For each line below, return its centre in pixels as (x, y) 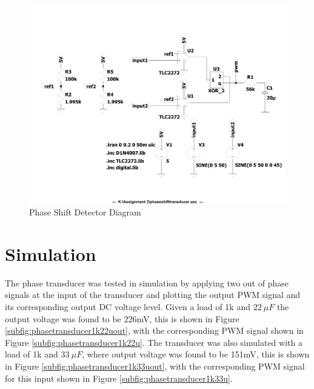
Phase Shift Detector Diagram (85, 212)
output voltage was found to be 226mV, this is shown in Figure (122, 318)
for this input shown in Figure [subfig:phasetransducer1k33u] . (119, 378)
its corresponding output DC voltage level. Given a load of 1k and (128, 307)
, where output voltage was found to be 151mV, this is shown (196, 354)
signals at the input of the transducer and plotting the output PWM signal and (153, 295)
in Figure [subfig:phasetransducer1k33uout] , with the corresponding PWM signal (155, 366)
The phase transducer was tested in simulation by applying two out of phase (147, 282)
